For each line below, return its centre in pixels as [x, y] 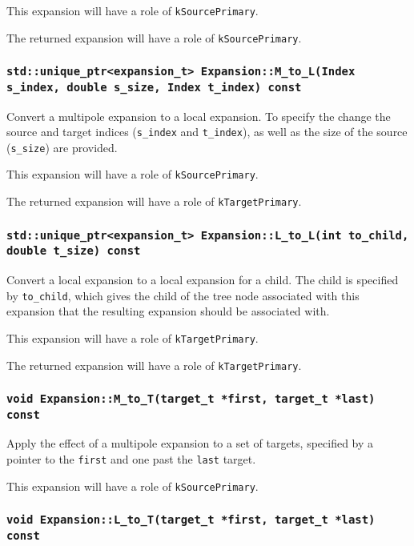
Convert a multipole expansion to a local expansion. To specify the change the [199, 116]
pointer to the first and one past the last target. [131, 459]
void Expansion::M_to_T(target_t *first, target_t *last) [191, 399]
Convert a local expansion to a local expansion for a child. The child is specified [203, 280]
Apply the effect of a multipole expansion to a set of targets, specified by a [190, 443]
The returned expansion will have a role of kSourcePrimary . [154, 37]
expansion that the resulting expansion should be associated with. [168, 311]
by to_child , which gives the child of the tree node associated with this [183, 295]
